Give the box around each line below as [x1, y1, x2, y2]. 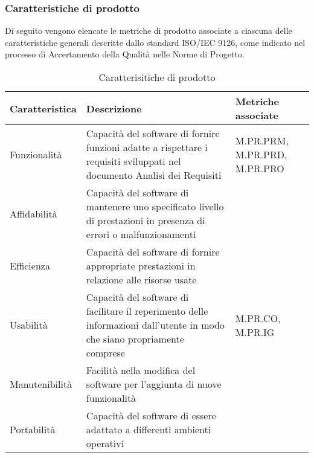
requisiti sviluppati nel [86, 154, 181, 168]
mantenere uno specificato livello [86, 199, 224, 213]
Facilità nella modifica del [86, 363, 196, 377]
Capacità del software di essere [86, 408, 216, 422]
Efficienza [10, 259, 50, 273]
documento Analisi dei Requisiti [86, 168, 222, 182]
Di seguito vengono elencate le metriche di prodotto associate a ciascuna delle [5, 24, 292, 37]
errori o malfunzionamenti [86, 227, 196, 241]
